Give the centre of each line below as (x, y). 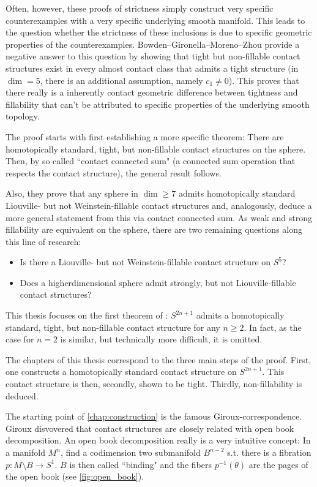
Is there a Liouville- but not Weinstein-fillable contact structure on (145, 262)
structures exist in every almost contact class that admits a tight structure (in (152, 68)
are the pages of (278, 464)
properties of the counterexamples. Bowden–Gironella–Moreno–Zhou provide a (153, 44)
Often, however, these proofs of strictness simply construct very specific (140, 8)
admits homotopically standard (237, 193)
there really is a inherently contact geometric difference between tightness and (152, 92)
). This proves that (264, 80)
